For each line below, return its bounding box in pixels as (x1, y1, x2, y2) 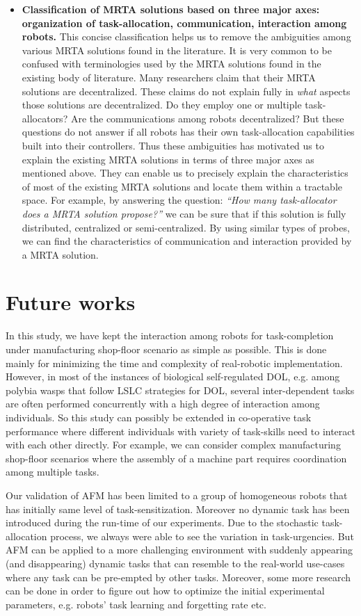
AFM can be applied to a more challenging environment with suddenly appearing (6, 542, 353, 557)
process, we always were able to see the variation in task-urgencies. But (50, 528, 354, 543)
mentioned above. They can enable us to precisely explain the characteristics (22, 165, 348, 180)
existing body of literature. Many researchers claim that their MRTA (22, 70, 316, 84)
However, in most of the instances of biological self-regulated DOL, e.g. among (6, 369, 340, 384)
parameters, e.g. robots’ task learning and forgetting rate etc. (6, 597, 266, 611)
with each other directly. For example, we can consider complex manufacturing (6, 437, 341, 452)
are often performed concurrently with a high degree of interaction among (6, 396, 320, 411)
